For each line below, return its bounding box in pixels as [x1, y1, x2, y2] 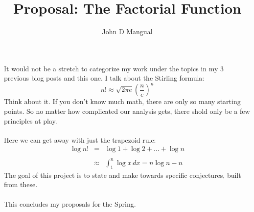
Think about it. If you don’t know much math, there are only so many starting [4, 96, 241, 106]
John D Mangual [102, 26, 153, 37]
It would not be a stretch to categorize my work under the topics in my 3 [4, 63, 224, 73]
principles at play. [4, 115, 57, 126]
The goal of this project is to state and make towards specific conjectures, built [4, 170, 241, 180]
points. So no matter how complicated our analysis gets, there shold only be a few [4, 106, 250, 116]
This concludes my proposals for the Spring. [4, 198, 136, 209]
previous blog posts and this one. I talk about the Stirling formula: [4, 73, 205, 83]
